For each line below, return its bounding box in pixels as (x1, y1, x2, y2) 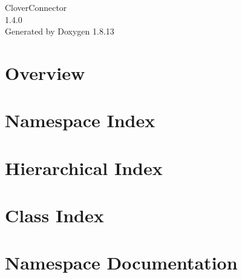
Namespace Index (5, 108, 155, 133)
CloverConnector (5, 1, 67, 13)
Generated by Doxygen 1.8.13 (5, 25, 114, 38)
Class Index (5, 203, 104, 228)
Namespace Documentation (5, 250, 238, 275)
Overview (5, 60, 85, 85)
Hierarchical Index (5, 155, 163, 180)
